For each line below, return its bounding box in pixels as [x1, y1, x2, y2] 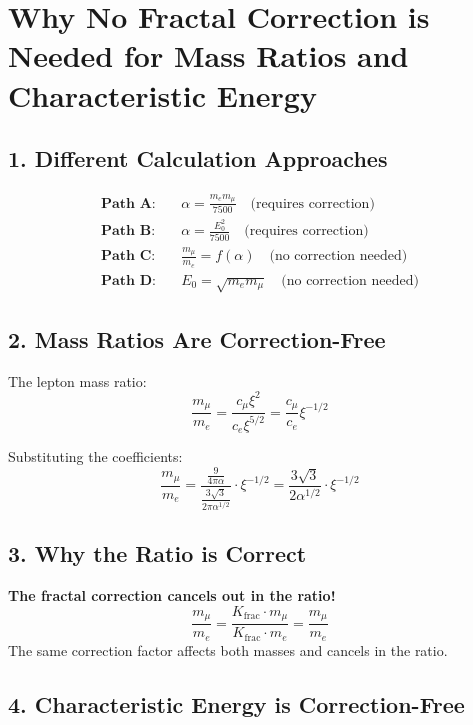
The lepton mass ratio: [8, 370, 147, 391]
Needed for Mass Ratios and [8, 35, 409, 76]
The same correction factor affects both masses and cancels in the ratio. [8, 639, 448, 660]
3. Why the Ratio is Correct [8, 538, 307, 569]
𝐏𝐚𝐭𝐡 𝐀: [101, 196, 156, 211]
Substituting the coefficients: [8, 446, 183, 466]
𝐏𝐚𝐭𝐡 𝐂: [101, 249, 156, 264]
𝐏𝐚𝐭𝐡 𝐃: [101, 273, 156, 288]
